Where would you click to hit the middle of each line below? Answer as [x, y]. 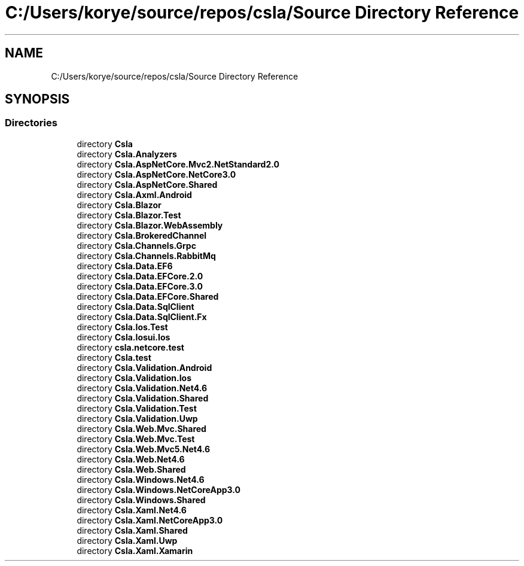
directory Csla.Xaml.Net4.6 [132, 510]
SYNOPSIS [37, 99]
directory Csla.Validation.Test [137, 408]
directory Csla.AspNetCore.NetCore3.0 [156, 174]
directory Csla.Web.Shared [131, 469]
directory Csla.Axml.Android [134, 194]
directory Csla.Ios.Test [122, 327]
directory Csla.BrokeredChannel [142, 235]
